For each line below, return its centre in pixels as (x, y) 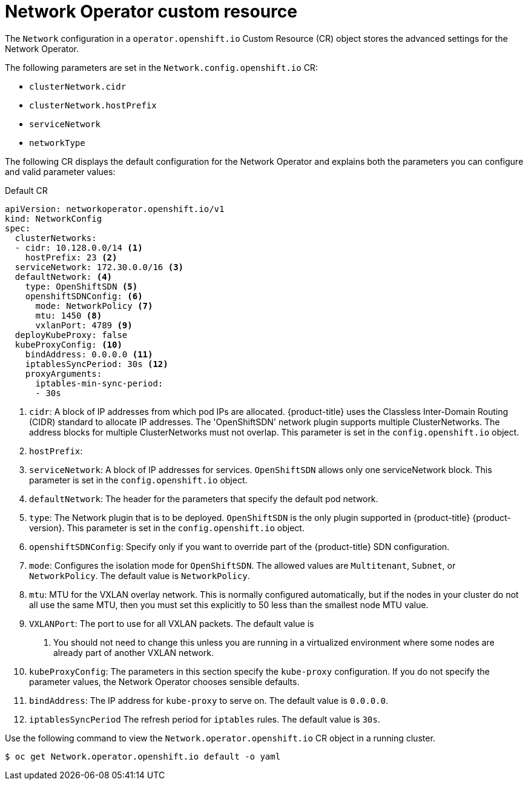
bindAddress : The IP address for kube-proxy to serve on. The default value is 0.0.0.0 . (209, 700)
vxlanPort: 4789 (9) (84, 325)
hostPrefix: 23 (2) (71, 257)
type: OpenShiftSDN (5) (81, 286)
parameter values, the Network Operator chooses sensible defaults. (164, 681)
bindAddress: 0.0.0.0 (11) (89, 354)
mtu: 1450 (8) (69, 315)
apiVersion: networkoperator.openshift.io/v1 (115, 209)
